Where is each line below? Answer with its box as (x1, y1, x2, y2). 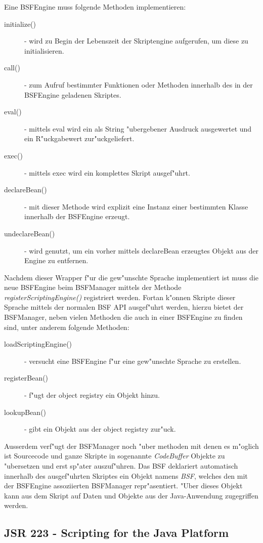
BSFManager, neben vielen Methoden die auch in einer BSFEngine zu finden (4, 312, 243, 322)
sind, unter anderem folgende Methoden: (4, 321, 129, 332)
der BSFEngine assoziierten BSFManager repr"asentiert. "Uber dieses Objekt (4, 480, 243, 491)
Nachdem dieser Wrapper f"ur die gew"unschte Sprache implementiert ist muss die (4, 272, 259, 282)
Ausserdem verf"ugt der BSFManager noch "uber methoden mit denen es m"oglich (4, 440, 259, 451)
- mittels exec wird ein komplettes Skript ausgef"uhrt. (24, 167, 190, 178)
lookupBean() (4, 406, 47, 417)
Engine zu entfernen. (24, 255, 89, 266)
